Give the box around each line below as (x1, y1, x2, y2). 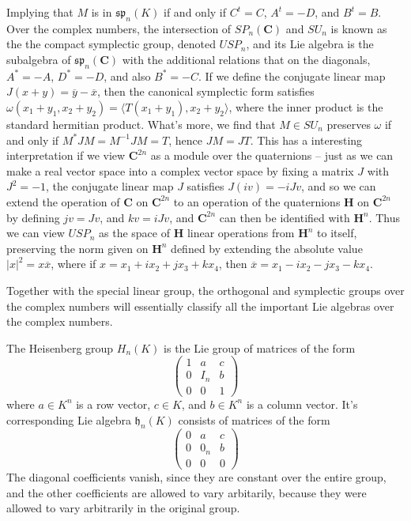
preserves (326, 115, 371, 132)
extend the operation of (6, 193, 120, 210)
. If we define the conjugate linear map (198, 67, 386, 84)
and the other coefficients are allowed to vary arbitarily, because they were (6, 484, 367, 500)
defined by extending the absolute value (171, 240, 363, 256)
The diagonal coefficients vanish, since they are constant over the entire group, (6, 468, 386, 485)
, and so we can (301, 178, 376, 194)
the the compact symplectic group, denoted (6, 36, 216, 52)
